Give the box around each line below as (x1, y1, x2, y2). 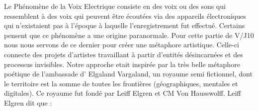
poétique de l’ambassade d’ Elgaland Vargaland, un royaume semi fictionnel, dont (4, 69, 253, 79)
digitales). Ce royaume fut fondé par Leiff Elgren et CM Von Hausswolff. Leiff (4, 88, 241, 98)
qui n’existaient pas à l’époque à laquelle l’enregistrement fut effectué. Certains (4, 20, 245, 31)
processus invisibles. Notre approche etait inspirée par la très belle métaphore (4, 59, 240, 69)
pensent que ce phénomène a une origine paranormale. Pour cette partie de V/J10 (4, 30, 254, 40)
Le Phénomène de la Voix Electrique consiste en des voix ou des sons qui (4, 1, 226, 11)
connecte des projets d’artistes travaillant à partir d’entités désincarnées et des (4, 49, 243, 59)
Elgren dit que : (4, 97, 52, 108)
